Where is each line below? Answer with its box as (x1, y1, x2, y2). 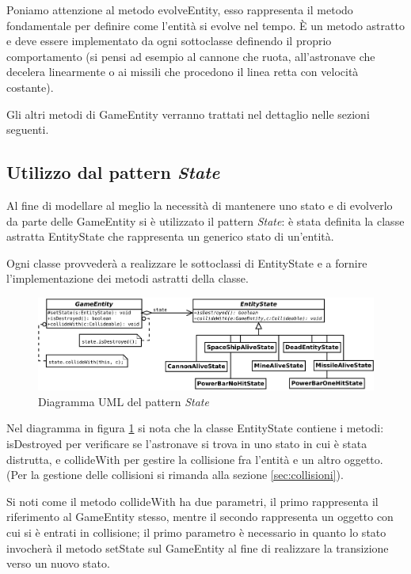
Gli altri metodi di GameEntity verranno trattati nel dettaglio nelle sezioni (6, 105, 370, 122)
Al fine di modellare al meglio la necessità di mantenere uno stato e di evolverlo (6, 196, 393, 213)
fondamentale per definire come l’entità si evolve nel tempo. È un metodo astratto (6, 17, 405, 33)
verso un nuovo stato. (6, 555, 110, 572)
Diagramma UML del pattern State (38, 393, 209, 409)
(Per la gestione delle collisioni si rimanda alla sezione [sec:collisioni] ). (6, 466, 344, 483)
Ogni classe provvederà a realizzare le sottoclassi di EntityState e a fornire (6, 254, 367, 271)
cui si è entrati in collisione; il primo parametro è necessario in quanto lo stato (6, 523, 386, 540)
